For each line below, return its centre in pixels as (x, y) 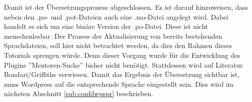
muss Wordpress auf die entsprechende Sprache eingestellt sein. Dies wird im (119, 84)
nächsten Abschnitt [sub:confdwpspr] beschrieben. (79, 93)
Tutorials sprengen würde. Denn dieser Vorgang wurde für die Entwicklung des (122, 55)
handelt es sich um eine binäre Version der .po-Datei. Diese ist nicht (106, 26)
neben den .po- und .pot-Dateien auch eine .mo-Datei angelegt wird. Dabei (116, 16)
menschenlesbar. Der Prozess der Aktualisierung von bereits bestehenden (113, 36)
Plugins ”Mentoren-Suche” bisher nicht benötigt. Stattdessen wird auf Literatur (124, 64)
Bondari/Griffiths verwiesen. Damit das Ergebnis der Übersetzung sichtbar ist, (122, 74)
